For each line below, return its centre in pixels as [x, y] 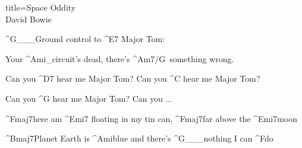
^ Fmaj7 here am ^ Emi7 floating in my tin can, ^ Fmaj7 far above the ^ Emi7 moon [151, 118]
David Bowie [29, 19]
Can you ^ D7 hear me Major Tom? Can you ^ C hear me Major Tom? [133, 78]
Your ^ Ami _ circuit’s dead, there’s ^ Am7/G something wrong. [120, 58]
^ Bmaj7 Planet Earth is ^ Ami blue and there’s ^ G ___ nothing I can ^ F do [139, 138]
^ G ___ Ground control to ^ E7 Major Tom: [85, 39]
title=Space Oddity [41, 7]
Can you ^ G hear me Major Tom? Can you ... [89, 98]
